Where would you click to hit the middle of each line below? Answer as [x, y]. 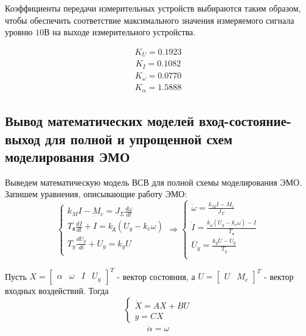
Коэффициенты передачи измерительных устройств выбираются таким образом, [153, 8]
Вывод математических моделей [99, 121]
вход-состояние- [245, 121]
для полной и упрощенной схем [139, 138]
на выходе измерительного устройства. [124, 32]
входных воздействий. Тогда [57, 291]
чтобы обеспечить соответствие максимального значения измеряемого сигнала [150, 20]
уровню [19, 32]
